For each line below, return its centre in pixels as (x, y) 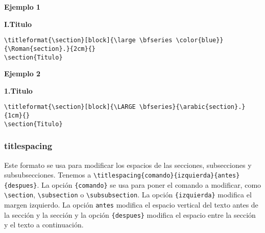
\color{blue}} (200, 40)
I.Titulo (18, 24)
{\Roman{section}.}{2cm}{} (50, 49)
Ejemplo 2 (22, 74)
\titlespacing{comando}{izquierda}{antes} (166, 176)
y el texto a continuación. (44, 225)
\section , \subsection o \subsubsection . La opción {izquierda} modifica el (128, 195)
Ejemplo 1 (22, 7)
